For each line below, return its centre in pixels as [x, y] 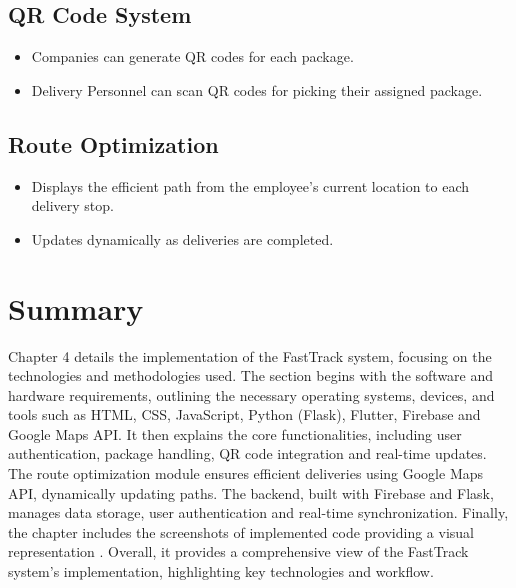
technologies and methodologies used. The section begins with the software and [251, 375]
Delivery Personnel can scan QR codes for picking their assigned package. [257, 89]
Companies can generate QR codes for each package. [192, 56]
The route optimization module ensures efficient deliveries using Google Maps [246, 473]
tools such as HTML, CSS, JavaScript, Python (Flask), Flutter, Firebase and [244, 414]
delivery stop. [72, 205]
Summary [76, 307]
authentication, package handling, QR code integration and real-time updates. [247, 453]
